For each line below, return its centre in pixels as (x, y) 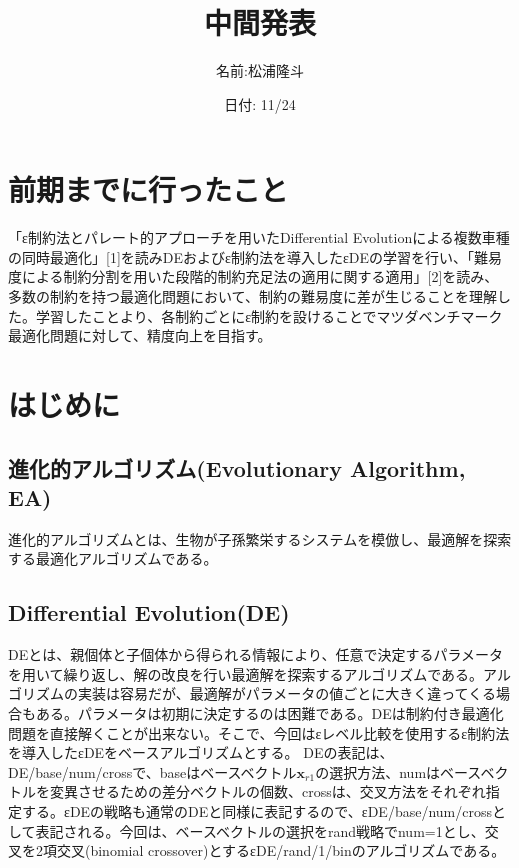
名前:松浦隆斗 (260, 70)
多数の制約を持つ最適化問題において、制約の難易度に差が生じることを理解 (252, 296)
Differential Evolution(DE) (149, 612)
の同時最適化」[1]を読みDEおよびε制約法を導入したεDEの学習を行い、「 (241, 256)
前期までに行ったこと (148, 189)
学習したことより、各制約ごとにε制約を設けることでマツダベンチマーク (269, 315)
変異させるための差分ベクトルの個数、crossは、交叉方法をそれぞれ (267, 791)
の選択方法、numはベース (398, 771)
